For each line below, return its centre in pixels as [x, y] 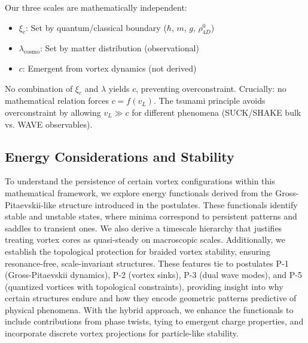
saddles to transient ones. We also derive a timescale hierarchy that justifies [144, 228]
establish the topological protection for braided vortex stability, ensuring [138, 251]
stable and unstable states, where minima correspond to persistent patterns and [151, 216]
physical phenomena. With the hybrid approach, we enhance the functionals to [149, 309]
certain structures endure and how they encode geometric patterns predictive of [151, 298]
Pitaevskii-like [31, 204]
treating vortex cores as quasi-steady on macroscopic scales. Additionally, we [145, 240]
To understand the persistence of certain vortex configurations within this [140, 181]
